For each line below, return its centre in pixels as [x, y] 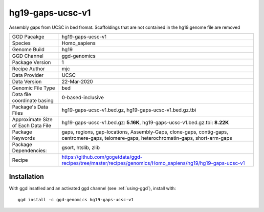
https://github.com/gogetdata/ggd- [102, 157]
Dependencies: [30, 150]
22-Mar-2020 [77, 82]
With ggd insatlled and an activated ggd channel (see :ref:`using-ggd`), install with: [92, 189]
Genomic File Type [34, 88]
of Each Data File [32, 126]
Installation [26, 177]
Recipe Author [28, 68]
